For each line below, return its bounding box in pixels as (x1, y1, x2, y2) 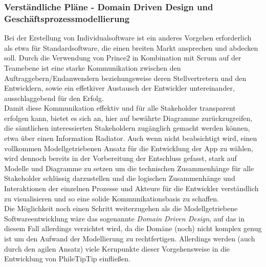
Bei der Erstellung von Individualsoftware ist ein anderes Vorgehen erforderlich (4, 32, 252, 43)
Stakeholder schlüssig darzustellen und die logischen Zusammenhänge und (4, 173, 235, 183)
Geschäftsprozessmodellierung (4, 12, 130, 25)
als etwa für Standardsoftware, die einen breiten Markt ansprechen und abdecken (4, 42, 258, 53)
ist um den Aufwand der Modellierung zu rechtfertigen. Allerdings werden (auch (4, 233, 255, 244)
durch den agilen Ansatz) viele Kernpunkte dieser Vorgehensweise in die (4, 243, 230, 254)
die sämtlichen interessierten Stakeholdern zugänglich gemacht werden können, (4, 122, 250, 133)
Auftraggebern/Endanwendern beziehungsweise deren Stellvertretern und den (4, 72, 247, 83)
